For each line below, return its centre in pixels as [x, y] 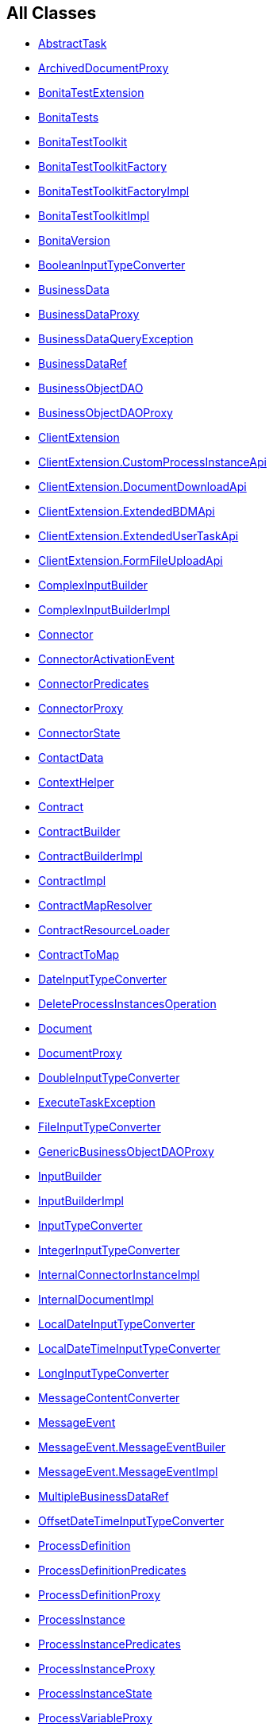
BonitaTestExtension [91, 93]
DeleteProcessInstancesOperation [127, 1004]
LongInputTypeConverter [104, 1374]
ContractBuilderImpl [90, 856]
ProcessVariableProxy [95, 1718]
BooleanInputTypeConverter [112, 265]
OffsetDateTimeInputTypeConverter [131, 1521]
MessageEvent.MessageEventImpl [128, 1472]
